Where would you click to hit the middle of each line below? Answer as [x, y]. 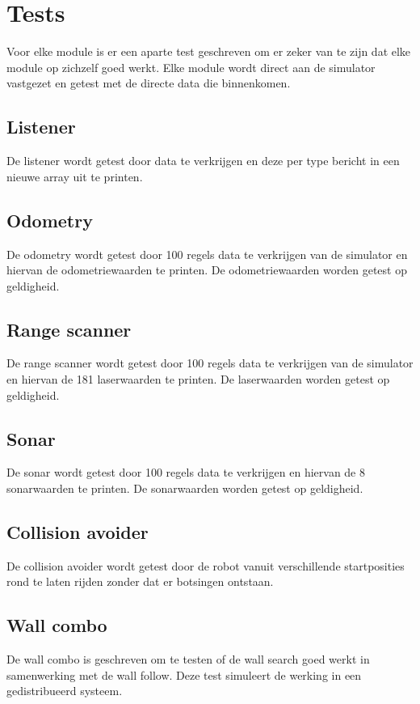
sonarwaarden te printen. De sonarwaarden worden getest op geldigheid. [185, 488]
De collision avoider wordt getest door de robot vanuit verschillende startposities [206, 565]
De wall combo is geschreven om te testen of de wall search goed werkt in [188, 659]
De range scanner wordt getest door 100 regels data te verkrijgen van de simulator [210, 363]
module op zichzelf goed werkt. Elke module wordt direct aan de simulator [191, 67]
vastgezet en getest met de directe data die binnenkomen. [149, 83]
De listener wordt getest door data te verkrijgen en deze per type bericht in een [203, 161]
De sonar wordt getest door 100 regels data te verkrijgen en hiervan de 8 [186, 472]
